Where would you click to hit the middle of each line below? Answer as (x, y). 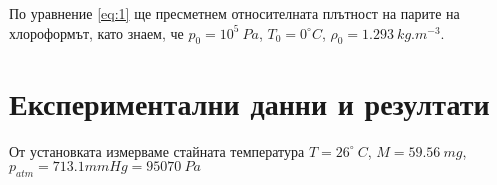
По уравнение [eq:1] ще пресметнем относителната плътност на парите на (234, 13)
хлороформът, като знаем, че (96, 32)
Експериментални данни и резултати (249, 102)
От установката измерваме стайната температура (157, 150)
